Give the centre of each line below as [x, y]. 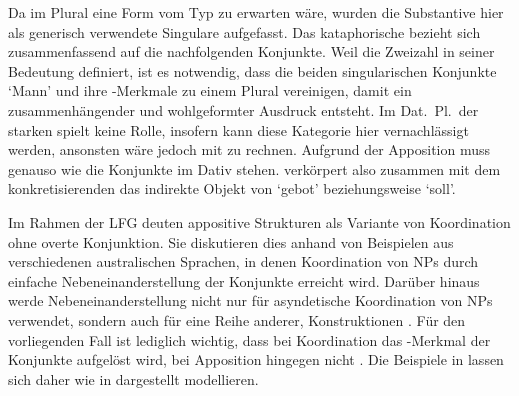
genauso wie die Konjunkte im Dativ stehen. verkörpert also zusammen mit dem [254, 168]
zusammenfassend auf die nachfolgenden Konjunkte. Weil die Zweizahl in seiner [251, 51]
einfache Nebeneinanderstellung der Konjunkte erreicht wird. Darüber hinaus [244, 280]
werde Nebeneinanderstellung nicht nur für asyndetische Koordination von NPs [250, 300]
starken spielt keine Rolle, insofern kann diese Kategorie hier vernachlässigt [238, 129]
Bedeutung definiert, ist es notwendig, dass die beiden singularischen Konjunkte [252, 70]
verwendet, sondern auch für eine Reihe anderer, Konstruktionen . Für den [237, 319]
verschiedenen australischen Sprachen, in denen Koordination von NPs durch [243, 261]
